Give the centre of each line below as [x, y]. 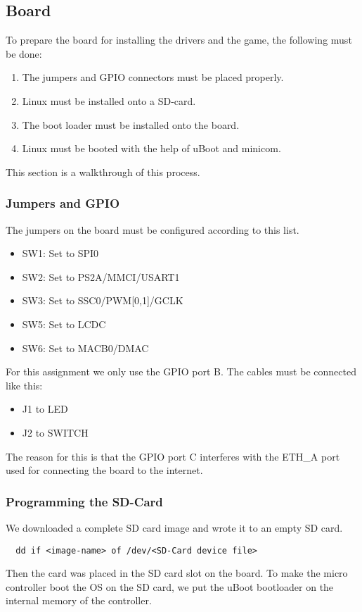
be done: [24, 53]
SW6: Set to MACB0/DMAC [85, 348]
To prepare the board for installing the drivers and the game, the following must [179, 40]
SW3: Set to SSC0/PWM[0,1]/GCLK [103, 300]
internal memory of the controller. [79, 600]
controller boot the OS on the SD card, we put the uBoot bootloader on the [170, 586]
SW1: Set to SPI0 [60, 253]
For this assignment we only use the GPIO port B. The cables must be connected [181, 371]
